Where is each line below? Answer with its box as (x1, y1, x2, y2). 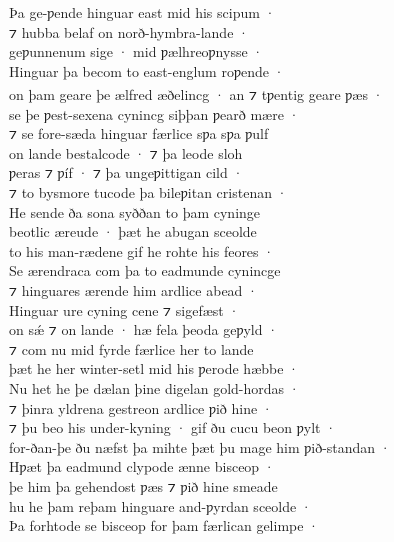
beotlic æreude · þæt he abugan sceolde (9, 221, 257, 242)
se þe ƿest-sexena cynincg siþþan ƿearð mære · (9, 103, 300, 124)
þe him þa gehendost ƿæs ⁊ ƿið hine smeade (9, 475, 278, 496)
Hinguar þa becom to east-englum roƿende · (9, 60, 285, 81)
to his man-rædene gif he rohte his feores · (9, 240, 275, 261)
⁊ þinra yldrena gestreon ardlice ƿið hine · (9, 397, 273, 418)
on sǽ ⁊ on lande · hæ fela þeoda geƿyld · (9, 319, 279, 340)
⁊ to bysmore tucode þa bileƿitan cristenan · (9, 182, 288, 202)
